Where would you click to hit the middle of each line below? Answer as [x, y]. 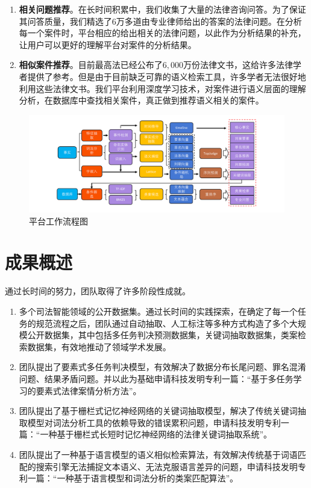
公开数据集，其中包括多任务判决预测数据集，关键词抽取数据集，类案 [162, 335]
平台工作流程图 [58, 221]
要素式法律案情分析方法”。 [89, 390]
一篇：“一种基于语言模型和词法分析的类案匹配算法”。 [133, 478]
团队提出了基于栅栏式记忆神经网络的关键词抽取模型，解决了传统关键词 [158, 411]
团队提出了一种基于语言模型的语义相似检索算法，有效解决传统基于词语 [158, 454]
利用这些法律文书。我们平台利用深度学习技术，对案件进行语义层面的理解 [162, 88]
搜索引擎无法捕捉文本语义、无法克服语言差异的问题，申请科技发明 [167, 466]
